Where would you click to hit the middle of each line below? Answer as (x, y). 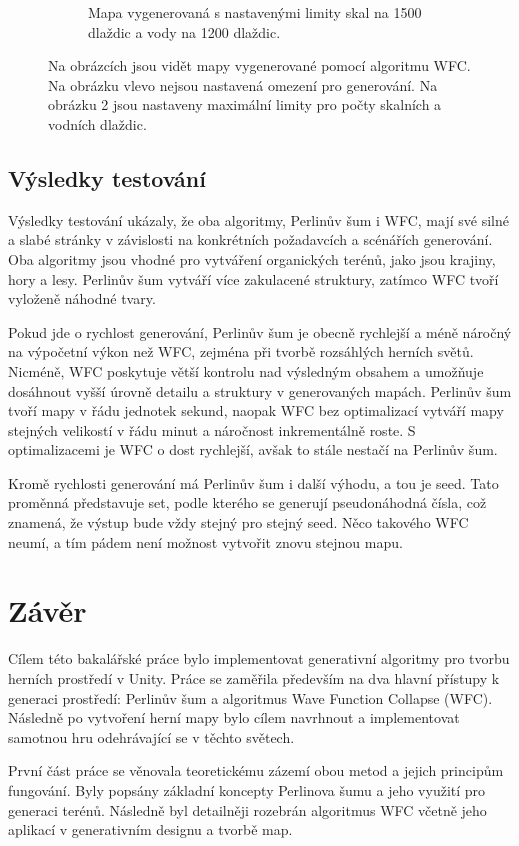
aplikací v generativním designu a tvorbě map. (150, 829)
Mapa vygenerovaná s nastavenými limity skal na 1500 (255, 12)
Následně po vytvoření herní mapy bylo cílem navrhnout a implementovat (234, 717)
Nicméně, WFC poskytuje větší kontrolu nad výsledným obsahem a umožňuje (246, 370)
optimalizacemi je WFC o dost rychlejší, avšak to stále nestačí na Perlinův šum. (253, 449)
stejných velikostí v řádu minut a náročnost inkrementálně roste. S (212, 429)
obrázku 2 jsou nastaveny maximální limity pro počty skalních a (245, 104)
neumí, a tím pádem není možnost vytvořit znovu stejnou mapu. (205, 541)
